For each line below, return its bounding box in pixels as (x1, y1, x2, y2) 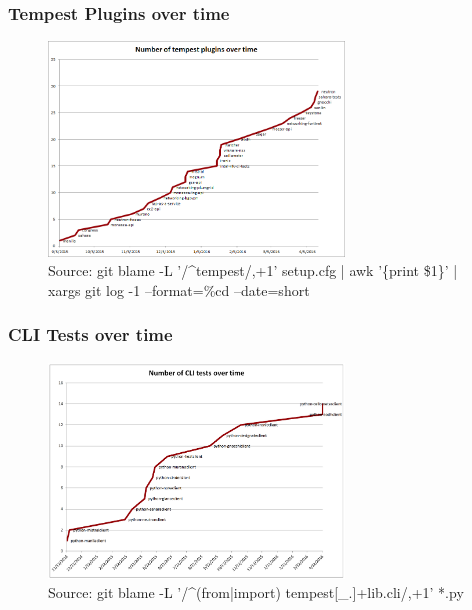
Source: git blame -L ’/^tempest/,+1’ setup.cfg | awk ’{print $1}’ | (48, 260, 458, 281)
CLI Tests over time (8, 322, 173, 347)
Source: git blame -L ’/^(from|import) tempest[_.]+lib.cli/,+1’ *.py (48, 582, 464, 603)
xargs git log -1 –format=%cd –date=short (48, 279, 310, 300)
